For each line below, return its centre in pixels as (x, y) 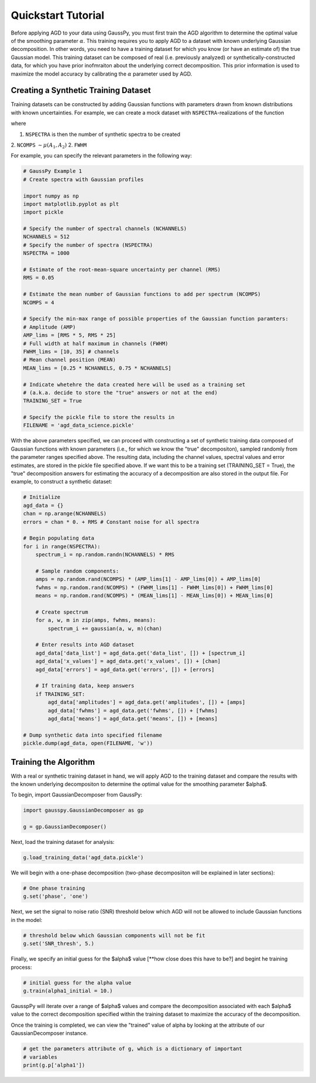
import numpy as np (51, 196)
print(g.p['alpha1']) (54, 1065)
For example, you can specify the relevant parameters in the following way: (102, 156)
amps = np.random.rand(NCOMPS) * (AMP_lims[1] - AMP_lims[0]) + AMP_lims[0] (148, 579)
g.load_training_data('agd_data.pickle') (83, 858)
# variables (40, 1057)
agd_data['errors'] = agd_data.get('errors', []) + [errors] (125, 669)
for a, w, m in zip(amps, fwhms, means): (96, 620)
